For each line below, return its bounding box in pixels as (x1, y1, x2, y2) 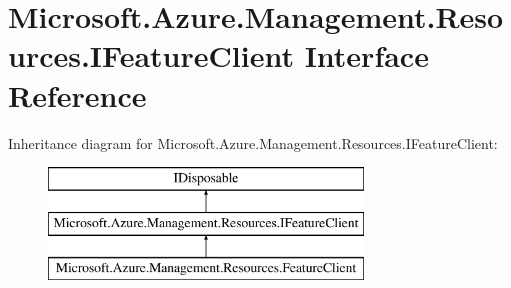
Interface (304, 35, 429, 76)
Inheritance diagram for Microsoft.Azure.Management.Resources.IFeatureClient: (8, 132, 498, 153)
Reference (8, 74, 147, 115)
